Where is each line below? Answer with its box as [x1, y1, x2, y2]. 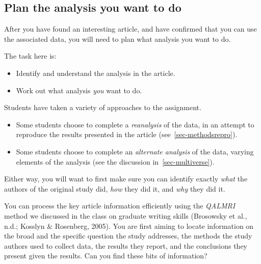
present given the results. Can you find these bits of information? [4, 250, 207, 261]
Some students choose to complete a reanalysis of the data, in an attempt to [16, 119, 254, 129]
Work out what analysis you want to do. [16, 85, 142, 95]
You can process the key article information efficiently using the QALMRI [4, 200, 236, 211]
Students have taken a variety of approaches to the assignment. [4, 102, 201, 113]
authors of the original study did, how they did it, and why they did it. [4, 183, 225, 194]
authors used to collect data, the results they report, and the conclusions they [4, 240, 248, 251]
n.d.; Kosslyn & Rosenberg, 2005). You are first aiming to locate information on [4, 220, 254, 231]
